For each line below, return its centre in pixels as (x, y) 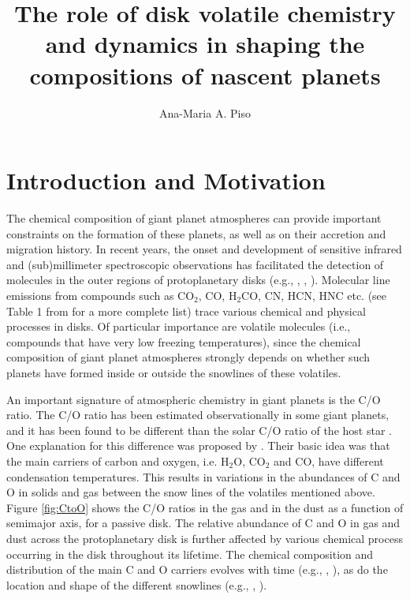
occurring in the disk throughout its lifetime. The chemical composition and (190, 554)
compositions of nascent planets (205, 75)
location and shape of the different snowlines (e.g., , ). (137, 584)
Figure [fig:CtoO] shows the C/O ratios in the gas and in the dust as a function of (205, 507)
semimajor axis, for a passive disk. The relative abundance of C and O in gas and (203, 523)
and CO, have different (329, 460)
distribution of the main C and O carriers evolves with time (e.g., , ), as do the (197, 569)
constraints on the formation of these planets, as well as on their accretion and (196, 233)
